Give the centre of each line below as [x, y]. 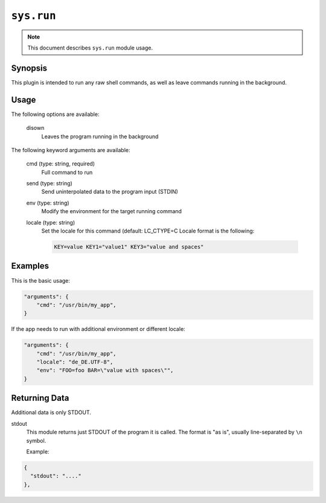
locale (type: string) [51, 222]
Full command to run [67, 172]
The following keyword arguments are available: [71, 150]
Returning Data [40, 398]
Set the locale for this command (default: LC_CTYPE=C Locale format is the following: [148, 231]
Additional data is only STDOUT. [51, 412]
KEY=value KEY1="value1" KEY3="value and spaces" [129, 247]
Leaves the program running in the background [100, 136]
